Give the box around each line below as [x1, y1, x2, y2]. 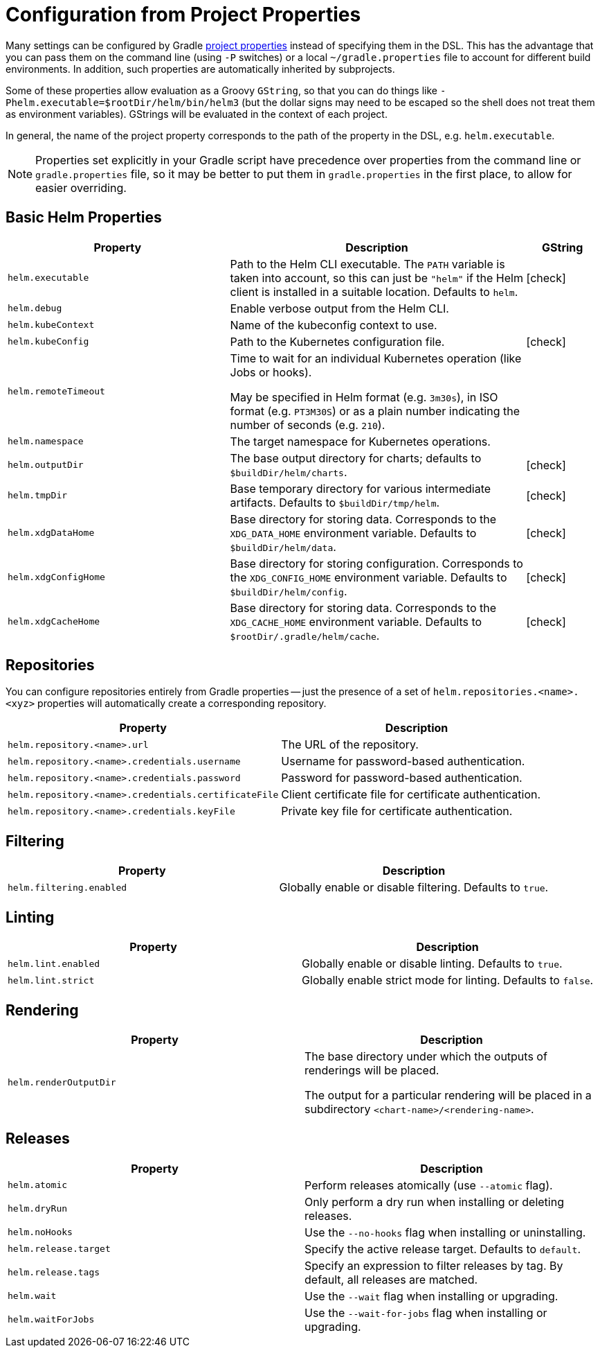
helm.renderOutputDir [8, 1077, 116, 1088]
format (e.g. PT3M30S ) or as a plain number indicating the [230, 403, 520, 418]
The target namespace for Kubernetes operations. [230, 434, 491, 448]
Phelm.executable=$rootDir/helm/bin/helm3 [6, 96, 239, 108]
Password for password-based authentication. [281, 771, 522, 785]
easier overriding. [35, 180, 127, 195]
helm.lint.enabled [8, 958, 100, 969]
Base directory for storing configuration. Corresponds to [230, 556, 523, 570]
